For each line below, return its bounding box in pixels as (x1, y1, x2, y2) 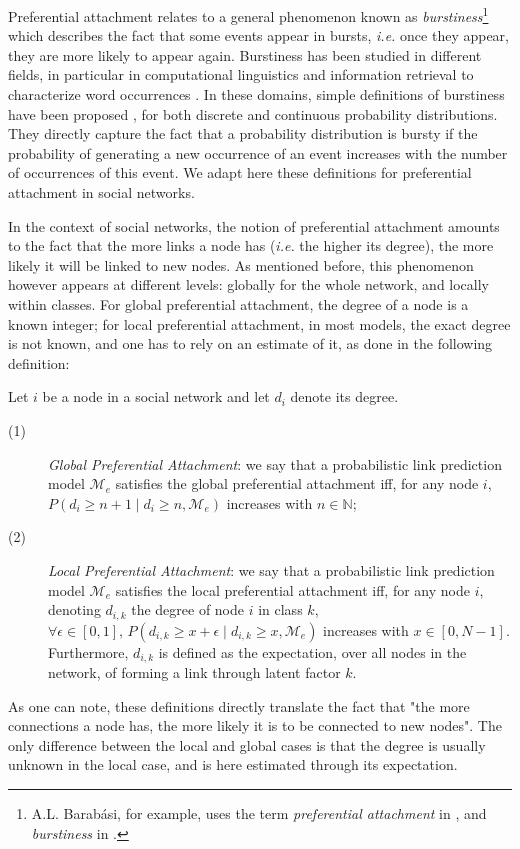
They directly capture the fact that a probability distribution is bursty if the (8, 123, 478, 144)
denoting (48, 599, 101, 620)
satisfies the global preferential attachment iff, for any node (115, 473, 479, 494)
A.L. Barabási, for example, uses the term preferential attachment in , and (31, 802, 487, 823)
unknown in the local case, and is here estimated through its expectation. (8, 754, 458, 775)
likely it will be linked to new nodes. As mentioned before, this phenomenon (8, 254, 474, 275)
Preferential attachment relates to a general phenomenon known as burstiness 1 (8, 3, 489, 26)
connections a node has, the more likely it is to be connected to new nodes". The (8, 715, 502, 736)
